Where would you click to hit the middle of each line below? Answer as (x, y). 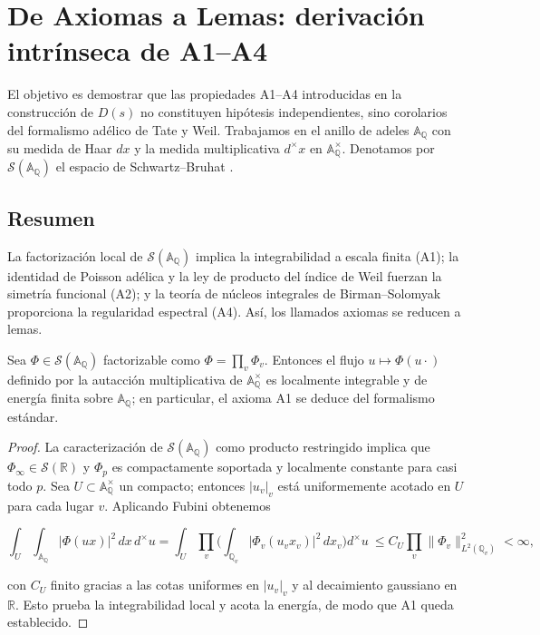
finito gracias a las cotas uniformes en (155, 585)
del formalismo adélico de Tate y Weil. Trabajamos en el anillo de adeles (208, 129)
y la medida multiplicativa (207, 147)
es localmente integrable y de (347, 379)
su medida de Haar (60, 147)
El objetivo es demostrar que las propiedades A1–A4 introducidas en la (205, 94)
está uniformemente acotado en (364, 485)
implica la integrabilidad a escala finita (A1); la (328, 255)
